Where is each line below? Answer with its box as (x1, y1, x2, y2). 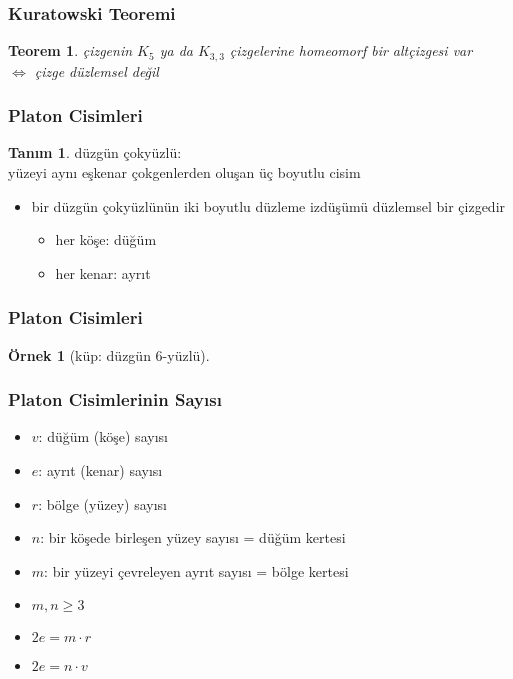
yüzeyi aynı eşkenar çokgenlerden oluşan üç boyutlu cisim (8, 162, 361, 183)
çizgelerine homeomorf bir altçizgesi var (229, 40, 473, 61)
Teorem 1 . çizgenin (8, 40, 133, 61)
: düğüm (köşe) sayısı (38, 426, 168, 447)
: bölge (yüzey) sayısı (38, 493, 167, 514)
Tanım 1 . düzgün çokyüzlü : (8, 142, 182, 163)
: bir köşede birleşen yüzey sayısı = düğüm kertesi (40, 527, 346, 548)
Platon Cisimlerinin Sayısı (8, 387, 222, 412)
